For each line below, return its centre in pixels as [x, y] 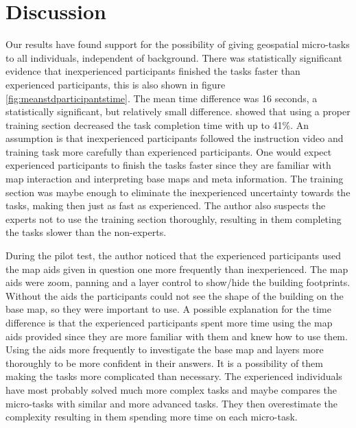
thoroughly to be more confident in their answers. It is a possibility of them [164, 362]
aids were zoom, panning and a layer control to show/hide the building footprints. [178, 282]
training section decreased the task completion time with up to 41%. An [157, 124]
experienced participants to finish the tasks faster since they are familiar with [168, 165]
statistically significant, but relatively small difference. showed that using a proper [178, 111]
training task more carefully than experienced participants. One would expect [169, 151]
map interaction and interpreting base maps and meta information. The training [175, 179]
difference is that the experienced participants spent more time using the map [169, 322]
